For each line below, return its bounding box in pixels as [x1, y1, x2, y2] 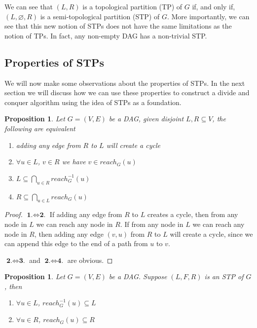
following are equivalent [4, 123, 75, 133]
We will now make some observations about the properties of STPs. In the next [4, 77, 245, 88]
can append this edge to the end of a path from [4, 238, 148, 249]
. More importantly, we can [167, 11, 250, 21]
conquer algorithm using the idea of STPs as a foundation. [4, 97, 182, 107]
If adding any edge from [49, 209, 122, 219]
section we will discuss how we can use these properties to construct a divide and [4, 87, 250, 98]
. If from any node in [120, 219, 184, 229]
